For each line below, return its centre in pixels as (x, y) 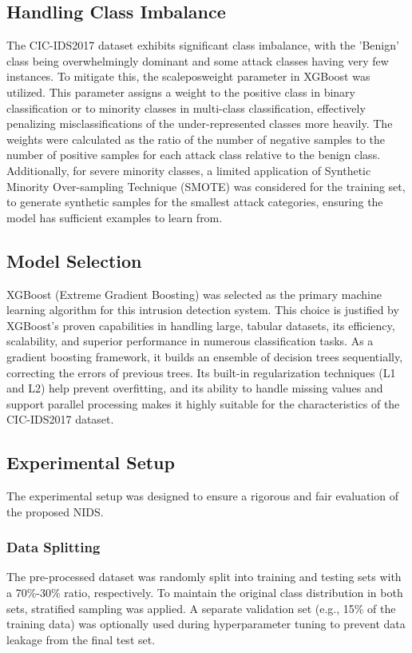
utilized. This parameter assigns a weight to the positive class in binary (181, 92)
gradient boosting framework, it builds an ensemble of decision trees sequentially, (205, 356)
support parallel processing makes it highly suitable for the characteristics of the (203, 403)
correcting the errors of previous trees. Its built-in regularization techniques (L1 (201, 372)
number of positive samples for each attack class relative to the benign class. (194, 155)
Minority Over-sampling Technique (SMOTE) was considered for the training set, (206, 186)
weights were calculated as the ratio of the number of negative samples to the (196, 139)
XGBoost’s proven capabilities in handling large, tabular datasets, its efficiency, (201, 325)
